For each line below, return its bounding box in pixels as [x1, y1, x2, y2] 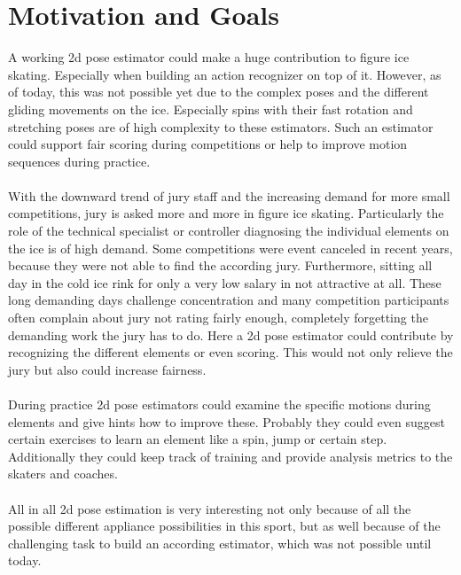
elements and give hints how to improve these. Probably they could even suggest [8, 412, 445, 431]
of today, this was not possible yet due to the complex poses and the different [8, 82, 429, 101]
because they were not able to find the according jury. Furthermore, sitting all [8, 256, 433, 275]
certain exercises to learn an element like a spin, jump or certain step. [8, 430, 387, 448]
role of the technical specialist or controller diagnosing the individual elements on [8, 221, 449, 240]
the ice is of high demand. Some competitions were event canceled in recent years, [8, 238, 453, 257]
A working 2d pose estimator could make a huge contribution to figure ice [8, 48, 410, 66]
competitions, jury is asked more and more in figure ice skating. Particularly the [8, 204, 444, 222]
